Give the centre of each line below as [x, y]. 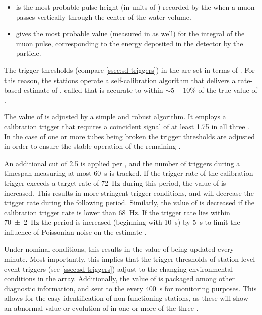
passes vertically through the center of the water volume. [104, 16]
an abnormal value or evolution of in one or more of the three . [101, 308]
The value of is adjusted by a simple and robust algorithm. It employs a [115, 116]
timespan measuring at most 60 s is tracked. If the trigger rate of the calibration [129, 173]
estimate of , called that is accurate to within [93, 90]
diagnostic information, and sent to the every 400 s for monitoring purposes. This [130, 288]
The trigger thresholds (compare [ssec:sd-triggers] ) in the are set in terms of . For [129, 70]
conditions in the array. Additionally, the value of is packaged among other [120, 279]
